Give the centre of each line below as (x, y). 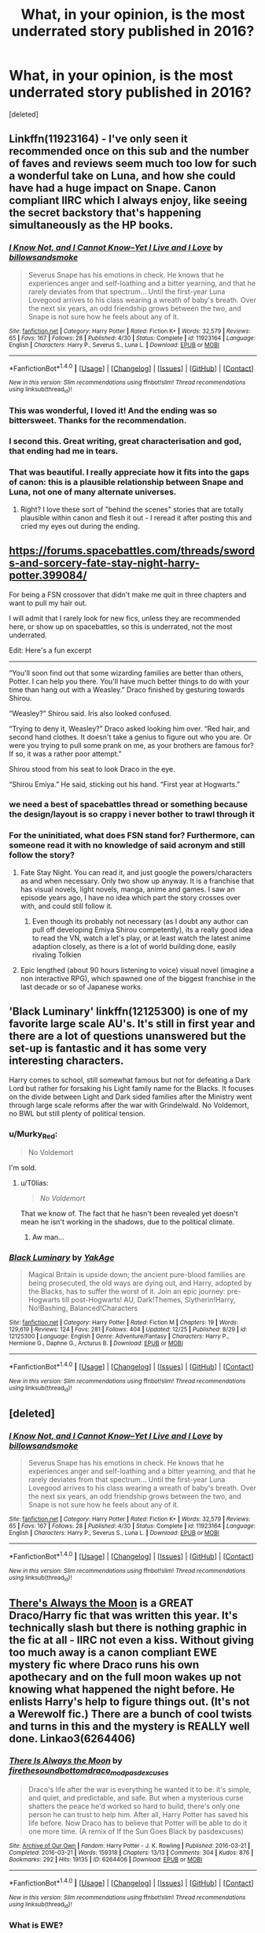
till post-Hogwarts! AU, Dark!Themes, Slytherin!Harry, (149, 1300)
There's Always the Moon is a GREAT (101, 1603)
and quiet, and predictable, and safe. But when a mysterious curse (136, 1798)
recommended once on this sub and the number (129, 151)
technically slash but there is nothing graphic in (128, 1628)
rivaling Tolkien (57, 955)
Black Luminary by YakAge (62, 1257)
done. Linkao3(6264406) (72, 1739)
